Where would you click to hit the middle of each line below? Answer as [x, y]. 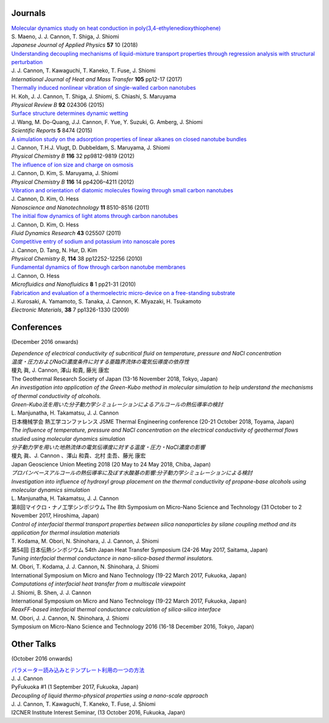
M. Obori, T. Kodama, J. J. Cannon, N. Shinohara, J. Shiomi [85, 567]
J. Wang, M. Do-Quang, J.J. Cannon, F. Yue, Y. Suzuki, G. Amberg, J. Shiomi [107, 122]
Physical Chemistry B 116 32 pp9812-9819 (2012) [73, 156]
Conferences [37, 328]
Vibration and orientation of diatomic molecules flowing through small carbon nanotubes [122, 190]
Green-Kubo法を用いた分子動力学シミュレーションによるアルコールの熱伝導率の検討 [117, 405]
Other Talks [34, 644]
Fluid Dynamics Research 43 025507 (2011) [66, 233]
